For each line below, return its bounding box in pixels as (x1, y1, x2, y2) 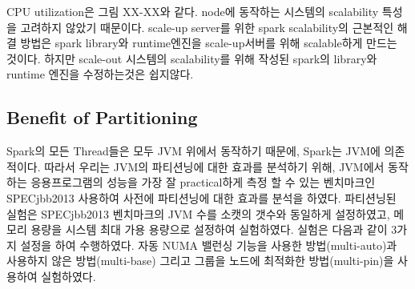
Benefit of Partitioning (6, 105, 198, 130)
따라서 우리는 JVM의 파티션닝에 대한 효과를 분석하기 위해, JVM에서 (44, 158, 385, 175)
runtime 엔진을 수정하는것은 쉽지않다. (6, 66, 194, 82)
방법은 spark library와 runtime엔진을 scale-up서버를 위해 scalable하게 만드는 (20, 34, 397, 51)
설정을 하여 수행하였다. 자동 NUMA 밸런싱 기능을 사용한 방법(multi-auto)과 (20, 236, 397, 253)
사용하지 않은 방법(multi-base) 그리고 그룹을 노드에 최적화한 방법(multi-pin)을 (6, 252, 394, 269)
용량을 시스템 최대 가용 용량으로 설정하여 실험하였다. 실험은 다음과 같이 (30, 221, 388, 238)
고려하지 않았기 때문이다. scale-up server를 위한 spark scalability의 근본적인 (20, 18, 394, 35)
